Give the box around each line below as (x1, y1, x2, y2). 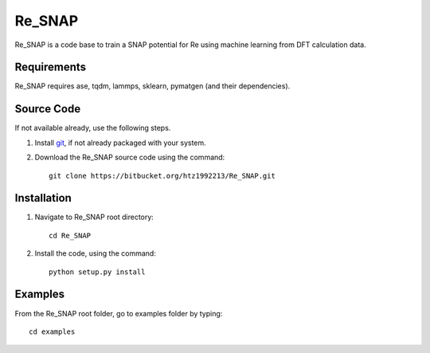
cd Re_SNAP (49, 231, 92, 240)
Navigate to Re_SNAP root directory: (34, 212, 154, 222)
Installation (14, 191, 72, 205)
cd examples (29, 327, 76, 336)
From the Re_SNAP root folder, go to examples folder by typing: (14, 308, 223, 318)
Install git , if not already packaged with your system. (34, 138, 206, 147)
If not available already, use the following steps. (14, 124, 171, 133)
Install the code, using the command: (34, 249, 157, 258)
